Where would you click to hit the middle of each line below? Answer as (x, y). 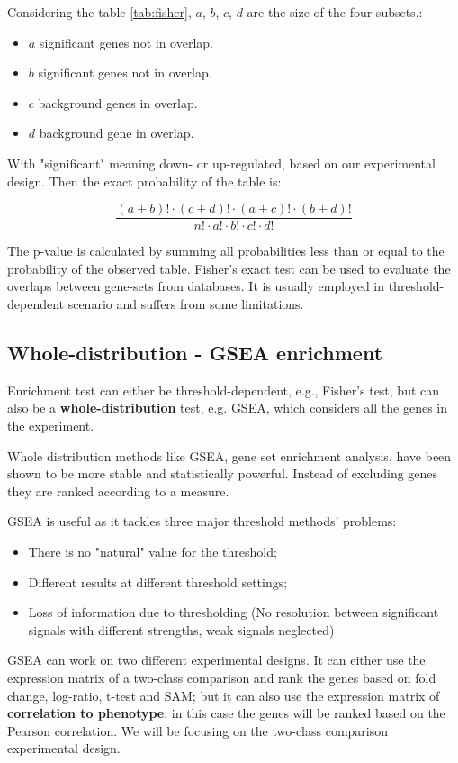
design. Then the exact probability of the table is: (144, 181)
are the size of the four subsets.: (335, 12)
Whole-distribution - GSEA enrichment (195, 352)
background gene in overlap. (117, 133)
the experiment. (51, 425)
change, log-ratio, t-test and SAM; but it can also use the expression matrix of (224, 695)
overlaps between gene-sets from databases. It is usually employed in (196, 286)
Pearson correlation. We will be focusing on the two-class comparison (198, 730)
